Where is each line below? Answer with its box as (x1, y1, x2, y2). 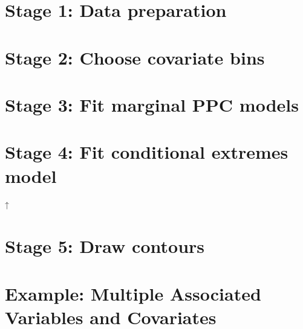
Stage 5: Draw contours (5, 234, 205, 258)
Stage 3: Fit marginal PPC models (5, 92, 299, 117)
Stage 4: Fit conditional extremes (5, 139, 288, 164)
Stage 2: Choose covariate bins (5, 45, 265, 69)
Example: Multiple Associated (5, 281, 261, 305)
